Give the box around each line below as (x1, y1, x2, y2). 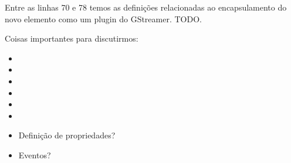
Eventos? (18, 148, 51, 161)
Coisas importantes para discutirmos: (5, 32, 138, 45)
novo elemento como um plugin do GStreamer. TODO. (5, 12, 202, 25)
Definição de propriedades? (18, 129, 116, 141)
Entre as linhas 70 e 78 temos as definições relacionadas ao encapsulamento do (5, 1, 287, 13)
